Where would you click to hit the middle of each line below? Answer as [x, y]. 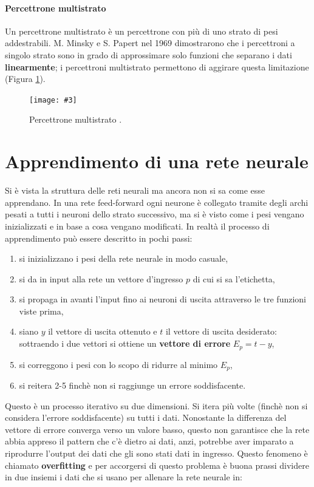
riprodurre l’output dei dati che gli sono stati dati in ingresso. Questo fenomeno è [156, 453]
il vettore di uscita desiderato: [221, 331]
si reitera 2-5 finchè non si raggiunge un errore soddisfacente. [132, 385]
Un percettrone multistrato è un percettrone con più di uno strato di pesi [142, 31]
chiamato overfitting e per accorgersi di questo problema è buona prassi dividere [157, 465]
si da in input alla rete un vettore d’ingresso [101, 278]
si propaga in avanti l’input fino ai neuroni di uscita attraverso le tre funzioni [163, 299]
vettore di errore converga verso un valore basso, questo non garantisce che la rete [157, 429]
